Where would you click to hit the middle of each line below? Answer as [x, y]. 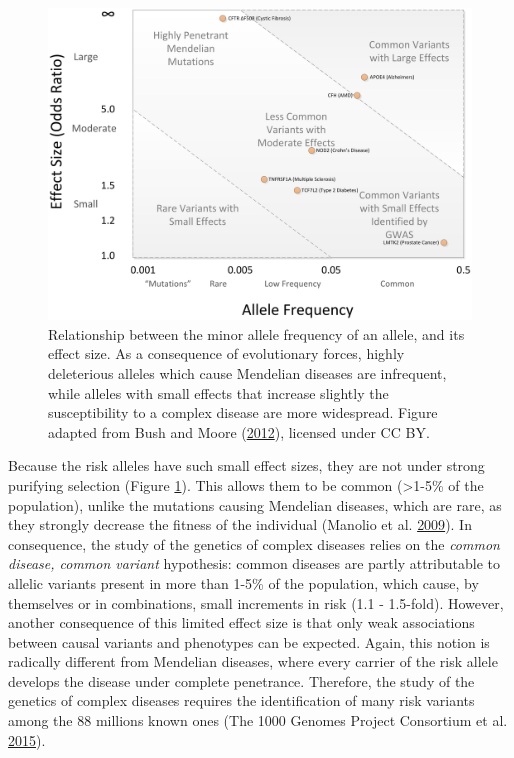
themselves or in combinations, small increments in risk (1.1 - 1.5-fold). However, [256, 602]
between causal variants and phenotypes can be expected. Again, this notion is [249, 641]
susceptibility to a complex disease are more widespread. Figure [243, 412]
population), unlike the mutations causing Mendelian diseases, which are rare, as [255, 504]
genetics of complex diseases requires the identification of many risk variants [241, 700]
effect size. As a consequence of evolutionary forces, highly [226, 353]
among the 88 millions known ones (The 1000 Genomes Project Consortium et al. [258, 720]
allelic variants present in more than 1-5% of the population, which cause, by [243, 582]
